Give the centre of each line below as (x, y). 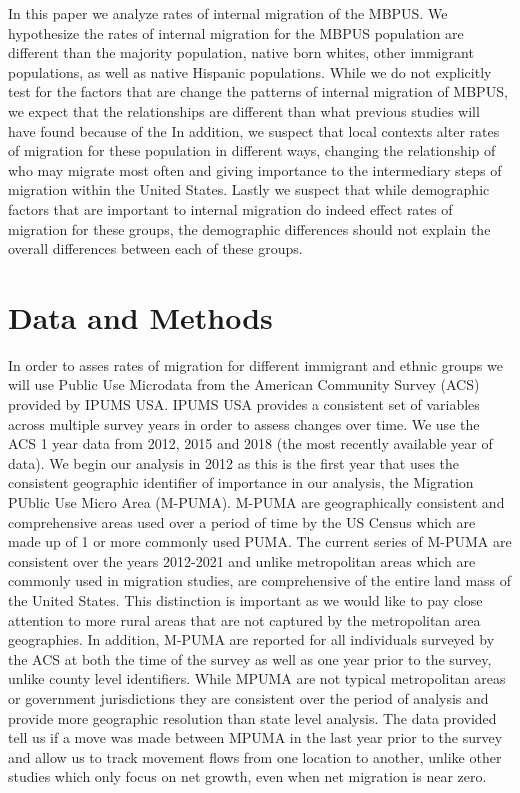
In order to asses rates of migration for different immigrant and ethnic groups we (255, 364)
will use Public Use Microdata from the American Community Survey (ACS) (244, 384)
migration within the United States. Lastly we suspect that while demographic (249, 189)
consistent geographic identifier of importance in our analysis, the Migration (241, 482)
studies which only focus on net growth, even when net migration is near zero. (247, 776)
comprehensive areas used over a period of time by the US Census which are (242, 521)
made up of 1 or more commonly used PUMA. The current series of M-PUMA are (260, 541)
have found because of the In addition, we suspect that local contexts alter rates (254, 130)
